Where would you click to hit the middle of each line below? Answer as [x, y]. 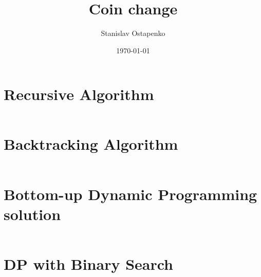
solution [32, 214]
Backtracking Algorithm [91, 144]
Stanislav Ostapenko [133, 33]
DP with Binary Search [89, 263]
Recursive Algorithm [79, 94]
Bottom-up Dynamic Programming [130, 194]
